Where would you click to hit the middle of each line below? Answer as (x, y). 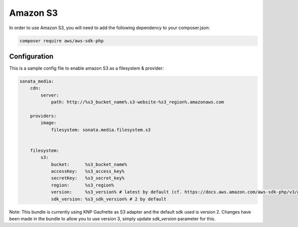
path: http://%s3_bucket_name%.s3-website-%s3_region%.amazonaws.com (138, 102)
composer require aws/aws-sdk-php (62, 41)
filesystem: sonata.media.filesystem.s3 (101, 130)
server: (50, 95)
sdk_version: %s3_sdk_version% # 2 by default (109, 199)
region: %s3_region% (82, 185)
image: (48, 123)
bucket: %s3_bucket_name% (89, 164)
